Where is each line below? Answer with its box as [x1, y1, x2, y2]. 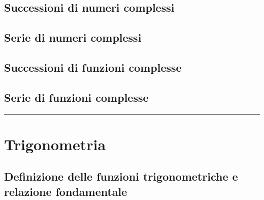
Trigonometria [4, 133, 106, 154]
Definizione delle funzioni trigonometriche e [4, 168, 238, 184]
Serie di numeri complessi [4, 30, 142, 45]
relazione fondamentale [4, 183, 127, 199]
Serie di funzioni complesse [4, 89, 149, 105]
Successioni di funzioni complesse [4, 59, 182, 75]
